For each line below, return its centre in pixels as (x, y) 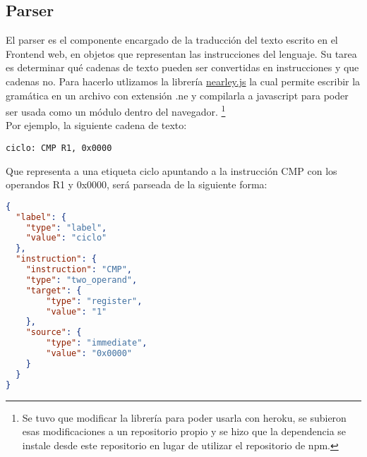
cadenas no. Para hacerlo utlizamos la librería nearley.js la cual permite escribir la (183, 81)
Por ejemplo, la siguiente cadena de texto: (96, 125)
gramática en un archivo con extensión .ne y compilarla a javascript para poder (177, 95)
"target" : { (54, 290)
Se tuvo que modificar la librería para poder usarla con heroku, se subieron (184, 417)
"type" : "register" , (94, 301)
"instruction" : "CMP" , (79, 270)
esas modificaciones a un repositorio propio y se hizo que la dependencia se (184, 431)
